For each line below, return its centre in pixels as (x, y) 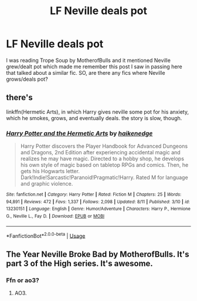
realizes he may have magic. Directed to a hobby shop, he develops (102, 159)
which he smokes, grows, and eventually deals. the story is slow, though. (94, 118)
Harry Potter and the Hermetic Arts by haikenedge (79, 133)
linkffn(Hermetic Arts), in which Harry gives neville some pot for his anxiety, (98, 112)
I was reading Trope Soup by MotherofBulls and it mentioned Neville (89, 60)
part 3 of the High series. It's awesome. (80, 263)
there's (20, 97)
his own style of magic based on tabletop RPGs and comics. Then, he (104, 165)
